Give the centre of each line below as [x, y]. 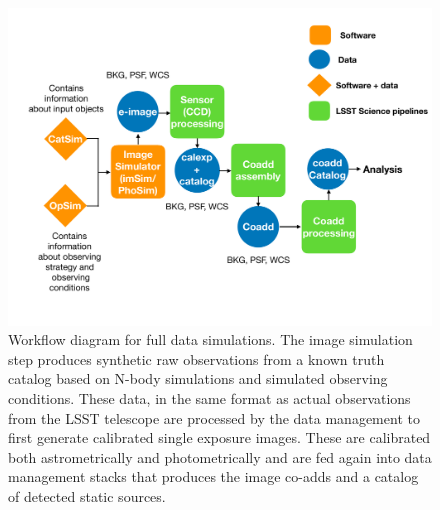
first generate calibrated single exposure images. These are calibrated [219, 437]
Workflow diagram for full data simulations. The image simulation [210, 339]
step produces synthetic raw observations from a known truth [196, 358]
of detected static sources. [87, 495]
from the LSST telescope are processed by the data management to [214, 417]
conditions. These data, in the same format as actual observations [209, 397]
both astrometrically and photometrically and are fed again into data [220, 456]
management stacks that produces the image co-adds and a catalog [213, 476]
